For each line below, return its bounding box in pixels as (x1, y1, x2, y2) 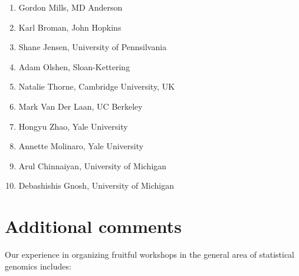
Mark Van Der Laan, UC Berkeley (18, 100, 143, 112)
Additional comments (5, 214, 182, 238)
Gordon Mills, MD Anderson (18, 1, 123, 13)
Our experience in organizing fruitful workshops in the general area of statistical (5, 248, 295, 261)
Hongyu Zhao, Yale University (18, 120, 128, 132)
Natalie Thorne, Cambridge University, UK (18, 80, 175, 93)
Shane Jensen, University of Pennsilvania (18, 41, 167, 53)
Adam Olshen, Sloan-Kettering (18, 60, 130, 73)
